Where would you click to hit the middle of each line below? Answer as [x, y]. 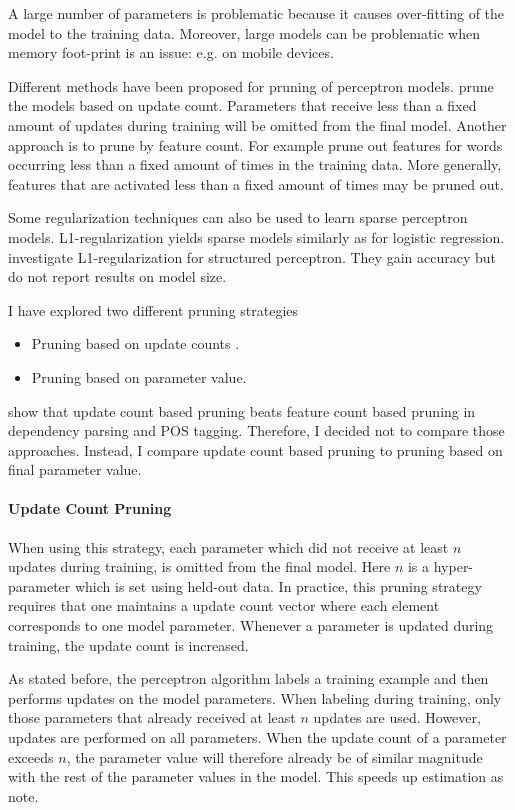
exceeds [31, 756]
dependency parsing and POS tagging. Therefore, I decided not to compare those [256, 430]
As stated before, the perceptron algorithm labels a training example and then [248, 678]
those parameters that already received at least [152, 717]
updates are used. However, [397, 717]
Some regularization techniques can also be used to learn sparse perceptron [238, 217]
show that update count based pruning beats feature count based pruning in [242, 410]
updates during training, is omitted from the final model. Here [199, 566]
